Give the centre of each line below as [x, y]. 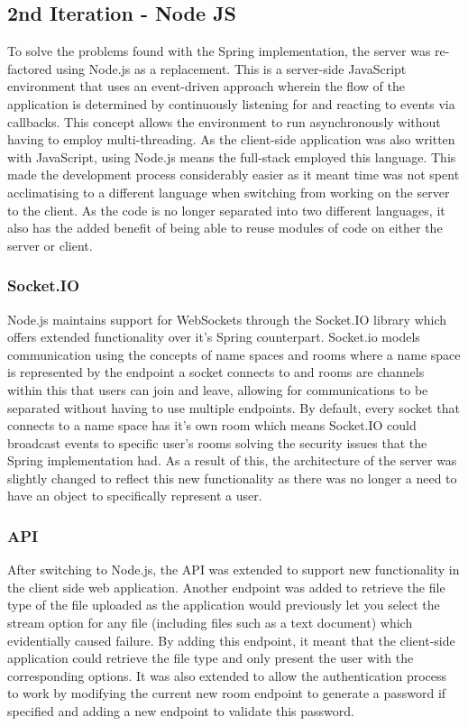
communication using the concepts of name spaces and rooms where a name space [234, 354]
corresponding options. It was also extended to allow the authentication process [227, 675]
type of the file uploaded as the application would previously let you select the [224, 605]
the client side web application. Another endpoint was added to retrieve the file [226, 587]
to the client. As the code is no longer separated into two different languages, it [226, 210]
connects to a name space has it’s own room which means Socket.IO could [212, 425]
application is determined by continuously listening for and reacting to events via [231, 103]
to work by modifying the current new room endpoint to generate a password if [227, 693]
